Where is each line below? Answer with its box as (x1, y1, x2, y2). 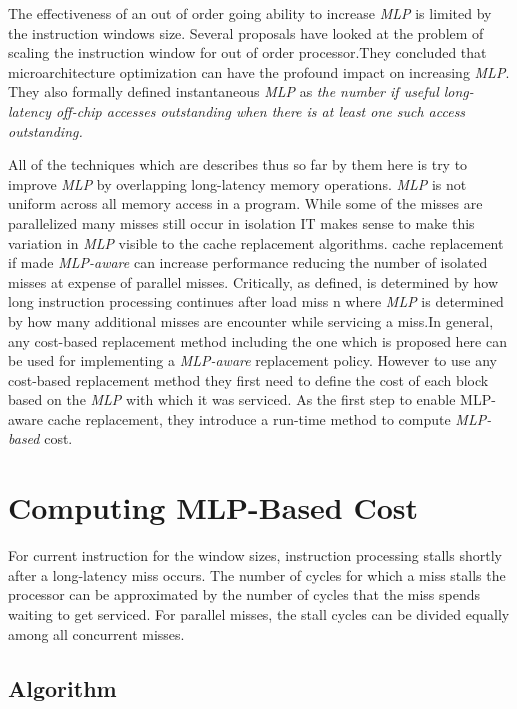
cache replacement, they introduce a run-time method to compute (47, 408, 451, 429)
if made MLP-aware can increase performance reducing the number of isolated (8, 252, 488, 273)
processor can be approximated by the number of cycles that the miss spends (8, 584, 480, 605)
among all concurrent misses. (8, 623, 185, 644)
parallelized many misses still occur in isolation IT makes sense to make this (8, 212, 475, 233)
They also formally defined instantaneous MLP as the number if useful (8, 81, 439, 102)
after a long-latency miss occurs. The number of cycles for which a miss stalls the (8, 564, 506, 585)
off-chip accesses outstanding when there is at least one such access (55, 100, 466, 121)
